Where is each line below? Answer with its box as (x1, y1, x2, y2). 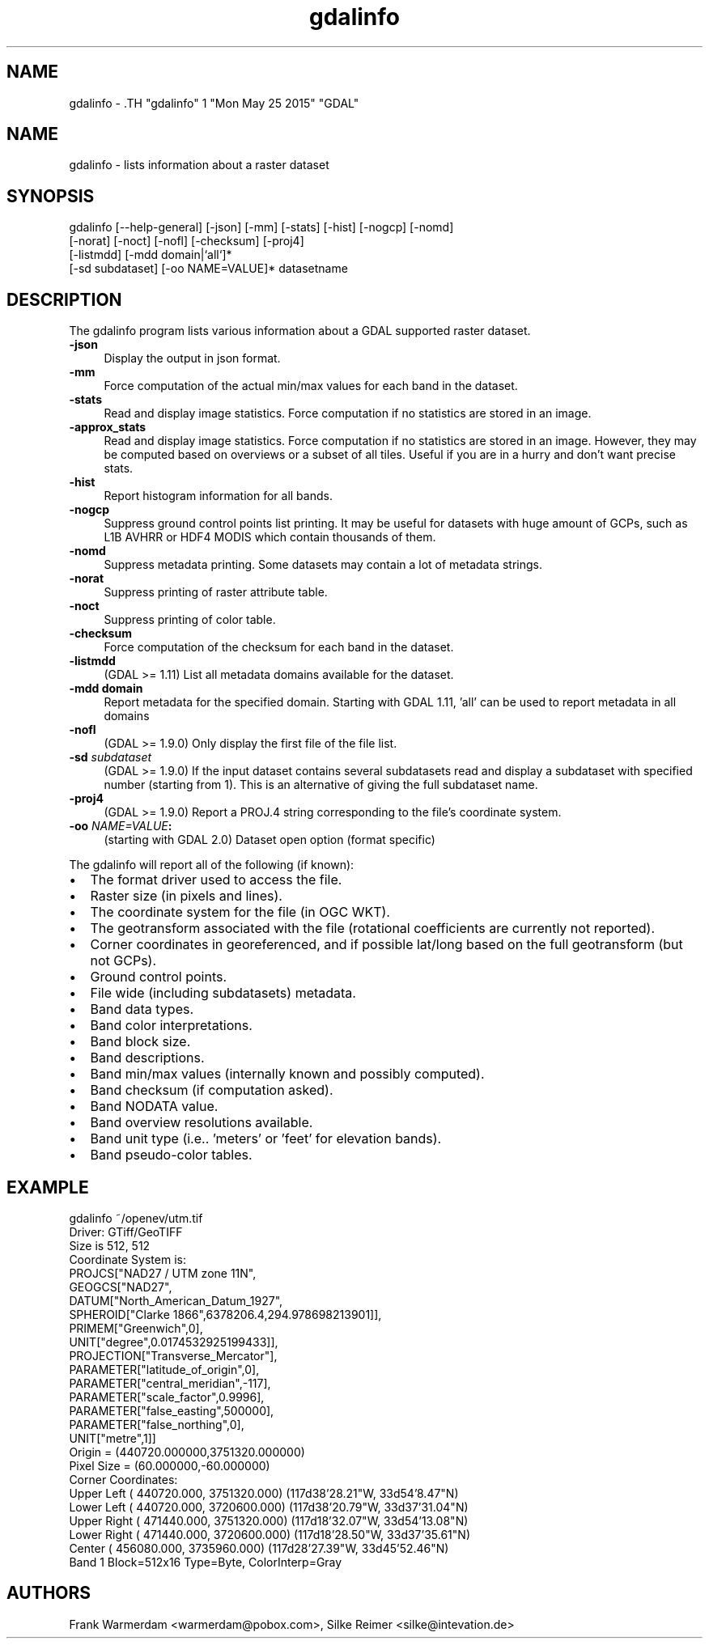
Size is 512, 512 (69, 1238, 151, 1253)
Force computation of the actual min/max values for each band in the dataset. (104, 379, 518, 393)
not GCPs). (90, 952, 157, 969)
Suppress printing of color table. (104, 613, 276, 627)
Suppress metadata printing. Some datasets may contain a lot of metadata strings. (104, 558, 542, 572)
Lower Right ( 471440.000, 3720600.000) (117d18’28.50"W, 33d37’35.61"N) (69, 1527, 470, 1541)
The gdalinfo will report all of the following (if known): (69, 858, 354, 872)
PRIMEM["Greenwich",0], (69, 1321, 203, 1335)
